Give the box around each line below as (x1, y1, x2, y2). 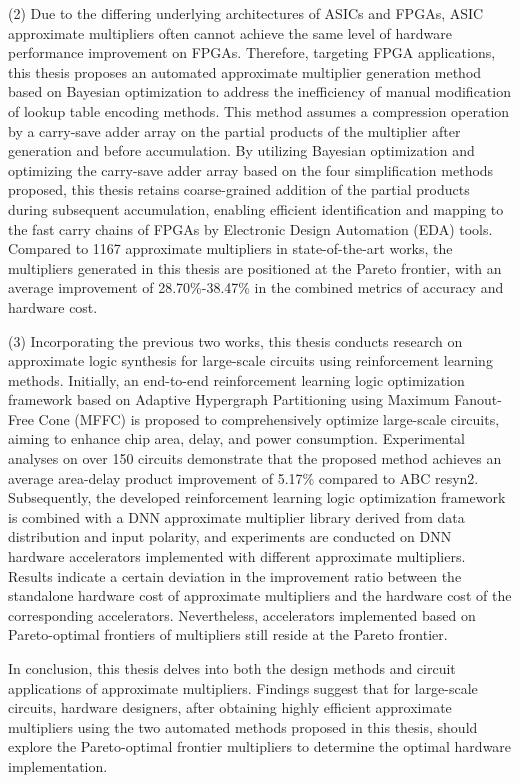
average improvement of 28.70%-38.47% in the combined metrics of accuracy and (8, 277, 504, 298)
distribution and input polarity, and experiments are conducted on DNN (8, 526, 452, 547)
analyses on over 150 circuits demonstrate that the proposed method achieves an (8, 448, 502, 469)
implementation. (8, 755, 108, 776)
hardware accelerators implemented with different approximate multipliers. (8, 546, 466, 567)
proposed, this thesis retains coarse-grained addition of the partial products (8, 179, 470, 200)
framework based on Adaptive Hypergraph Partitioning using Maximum (8, 389, 450, 410)
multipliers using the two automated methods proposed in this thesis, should (8, 716, 478, 737)
